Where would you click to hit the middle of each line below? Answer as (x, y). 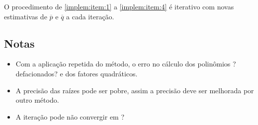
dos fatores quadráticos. (101, 73)
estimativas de (26, 16)
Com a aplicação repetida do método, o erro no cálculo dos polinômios (123, 64)
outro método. (37, 100)
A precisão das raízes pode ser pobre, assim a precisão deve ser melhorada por (135, 90)
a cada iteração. (90, 16)
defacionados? (37, 73)
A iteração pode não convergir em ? (70, 116)
